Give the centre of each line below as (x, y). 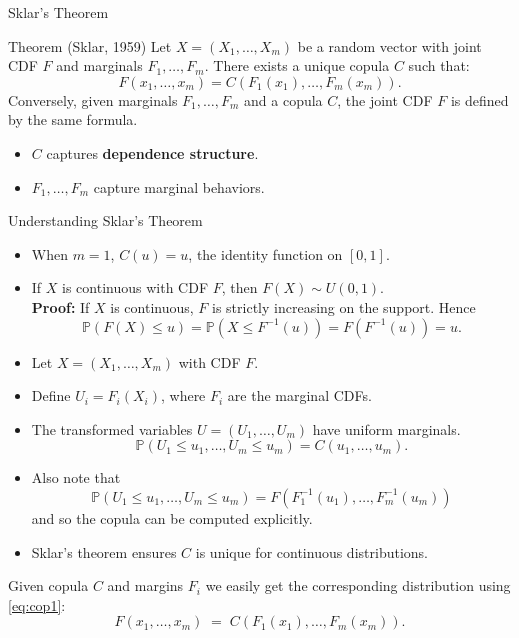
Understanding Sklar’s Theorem (105, 220)
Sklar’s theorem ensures (104, 551)
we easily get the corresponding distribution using (358, 585)
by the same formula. (73, 119)
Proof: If (60, 306)
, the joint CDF (385, 99)
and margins (145, 585)
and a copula (283, 99)
